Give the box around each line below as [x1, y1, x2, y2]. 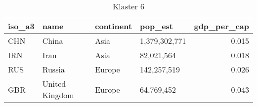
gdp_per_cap [194, 20, 249, 32]
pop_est [140, 20, 173, 32]
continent [95, 20, 132, 32]
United [42, 78, 66, 89]
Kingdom [42, 89, 74, 101]
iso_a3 [8, 20, 35, 32]
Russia [42, 64, 65, 75]
